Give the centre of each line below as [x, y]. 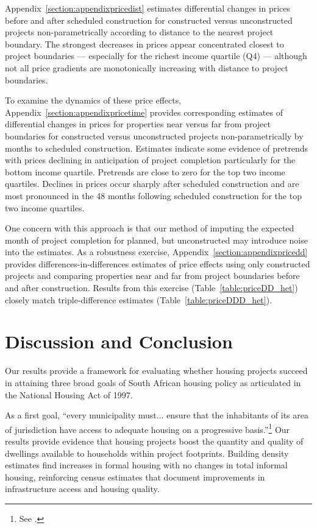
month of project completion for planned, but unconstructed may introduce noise [156, 240]
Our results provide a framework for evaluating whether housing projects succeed [156, 371]
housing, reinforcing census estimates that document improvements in [135, 477]
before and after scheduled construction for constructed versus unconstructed [149, 20]
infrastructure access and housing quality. [82, 489]
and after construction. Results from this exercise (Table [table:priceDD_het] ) [151, 288]
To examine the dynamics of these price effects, [93, 100]
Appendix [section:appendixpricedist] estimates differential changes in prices [148, 8]
